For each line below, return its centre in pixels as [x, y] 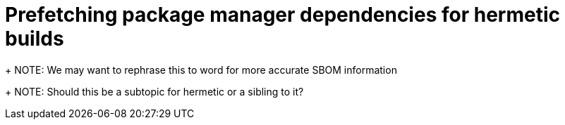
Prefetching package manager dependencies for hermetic [282, 15]
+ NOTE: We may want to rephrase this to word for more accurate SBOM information [201, 70]
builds [35, 39]
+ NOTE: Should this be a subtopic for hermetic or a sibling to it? [154, 91]
